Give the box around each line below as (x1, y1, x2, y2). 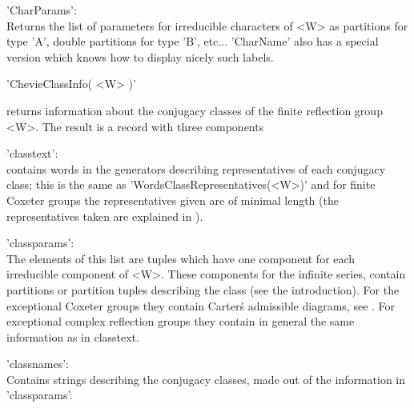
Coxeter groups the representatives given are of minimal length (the (6, 191, 339, 208)
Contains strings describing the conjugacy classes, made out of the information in (6, 370, 406, 387)
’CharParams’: (6, 2, 77, 18)
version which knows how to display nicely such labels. (6, 48, 274, 65)
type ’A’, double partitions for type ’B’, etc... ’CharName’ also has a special (6, 33, 379, 50)
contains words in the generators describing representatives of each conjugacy (6, 160, 386, 177)
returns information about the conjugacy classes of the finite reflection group (6, 102, 383, 118)
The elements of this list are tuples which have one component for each (6, 250, 356, 266)
